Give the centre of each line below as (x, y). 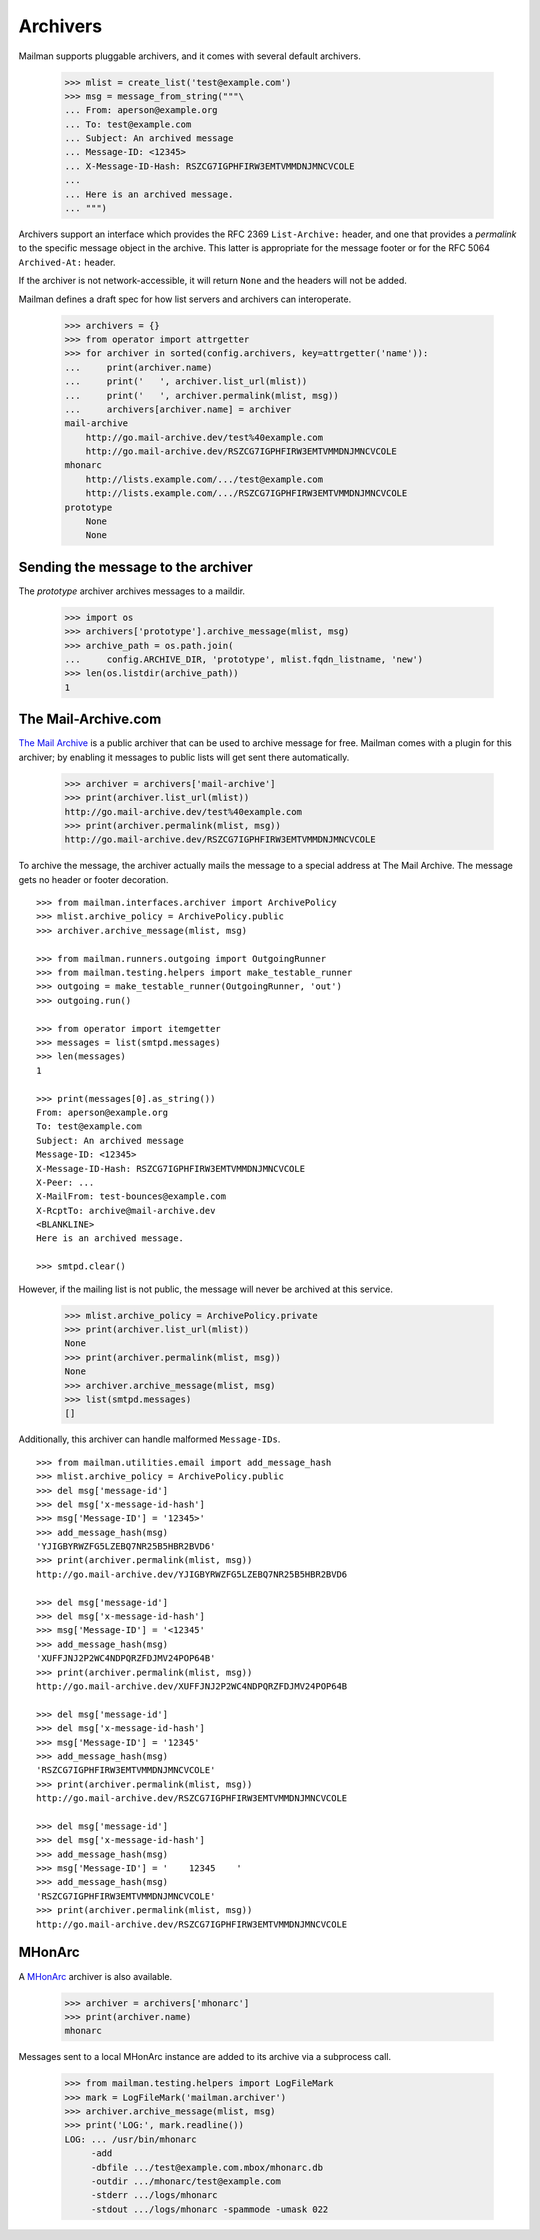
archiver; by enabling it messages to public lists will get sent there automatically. (184, 757)
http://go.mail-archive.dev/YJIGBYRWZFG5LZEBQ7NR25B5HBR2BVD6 (192, 1574)
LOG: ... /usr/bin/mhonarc (130, 2139)
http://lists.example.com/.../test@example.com (204, 479)
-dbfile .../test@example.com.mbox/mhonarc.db (207, 2167)
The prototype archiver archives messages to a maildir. (131, 591)
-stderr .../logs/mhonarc (154, 2195)
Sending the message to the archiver (136, 566)
